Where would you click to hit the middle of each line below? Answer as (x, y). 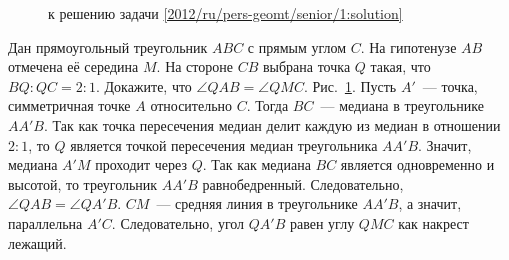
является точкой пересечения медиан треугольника (224, 144)
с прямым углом (297, 46)
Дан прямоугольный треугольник (108, 46)
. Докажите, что (143, 85)
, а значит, (430, 203)
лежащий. (37, 242)
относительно (191, 105)
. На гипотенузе (408, 46)
